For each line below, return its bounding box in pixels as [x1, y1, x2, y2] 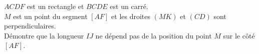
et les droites [111, 10, 151, 21]
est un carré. [110, 1, 148, 11]
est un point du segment [13, 10, 88, 21]
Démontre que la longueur [4, 30, 84, 40]
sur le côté [223, 30, 255, 40]
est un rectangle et [27, 1, 84, 11]
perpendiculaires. [4, 20, 56, 31]
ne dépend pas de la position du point [95, 30, 212, 40]
